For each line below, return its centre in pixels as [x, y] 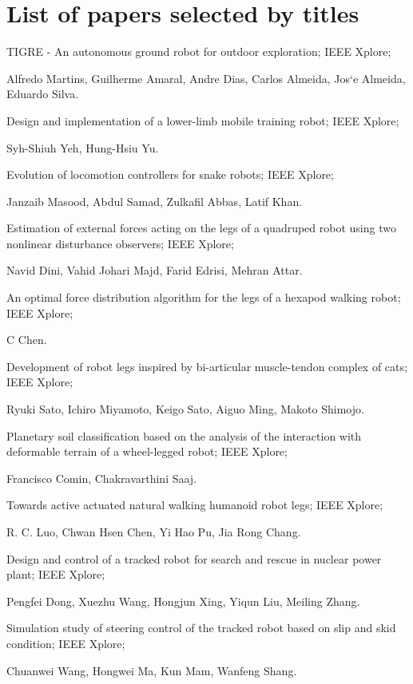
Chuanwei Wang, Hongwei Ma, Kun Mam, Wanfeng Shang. [152, 670]
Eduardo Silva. [43, 94]
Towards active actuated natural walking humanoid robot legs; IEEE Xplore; [195, 505]
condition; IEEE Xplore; [66, 643]
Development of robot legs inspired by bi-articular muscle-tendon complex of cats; [207, 366]
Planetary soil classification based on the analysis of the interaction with [184, 435]
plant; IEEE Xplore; [56, 574]
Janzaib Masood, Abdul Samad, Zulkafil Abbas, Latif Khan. [155, 201]
